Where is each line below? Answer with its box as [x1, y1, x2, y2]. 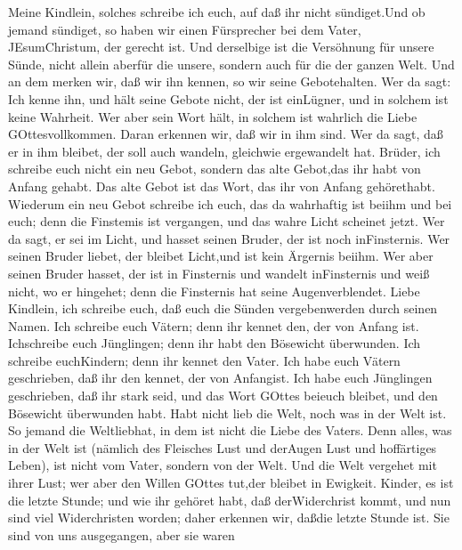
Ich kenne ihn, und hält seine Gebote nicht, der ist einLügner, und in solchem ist [8, 89, 449, 108]
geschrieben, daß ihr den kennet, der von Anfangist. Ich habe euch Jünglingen [8, 368, 433, 387]
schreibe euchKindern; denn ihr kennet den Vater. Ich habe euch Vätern [8, 351, 401, 369]
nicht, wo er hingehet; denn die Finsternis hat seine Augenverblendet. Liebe [8, 281, 420, 300]
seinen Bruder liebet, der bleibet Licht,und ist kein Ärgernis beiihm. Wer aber [8, 247, 434, 265]
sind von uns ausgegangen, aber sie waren [8, 525, 235, 544]
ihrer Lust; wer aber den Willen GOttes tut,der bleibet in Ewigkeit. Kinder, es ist [8, 473, 454, 492]
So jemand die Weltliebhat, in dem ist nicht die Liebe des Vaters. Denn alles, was [8, 421, 452, 440]
